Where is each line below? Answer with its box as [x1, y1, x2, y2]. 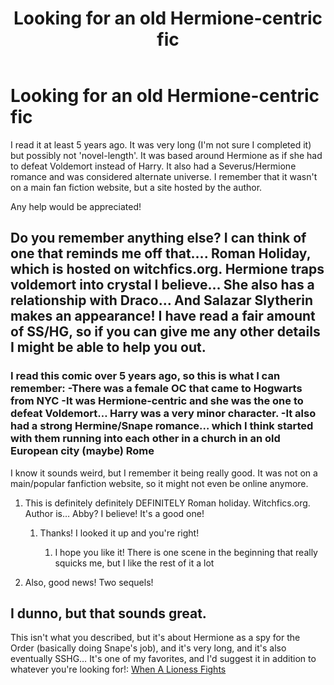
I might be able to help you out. [10, 339, 207, 356]
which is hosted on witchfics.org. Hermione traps [10, 261, 325, 278]
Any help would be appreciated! [10, 200, 142, 212]
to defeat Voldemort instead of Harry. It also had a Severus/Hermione [10, 160, 297, 172]
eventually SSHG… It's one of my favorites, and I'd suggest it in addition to [10, 653, 317, 665]
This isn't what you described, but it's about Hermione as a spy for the [10, 632, 301, 644]
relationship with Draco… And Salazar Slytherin [10, 292, 313, 309]
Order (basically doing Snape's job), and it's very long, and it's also [10, 642, 287, 654]
